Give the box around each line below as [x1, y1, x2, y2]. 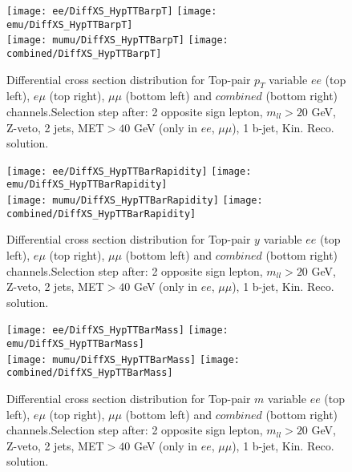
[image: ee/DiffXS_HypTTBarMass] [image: [6, 325, 229, 337]
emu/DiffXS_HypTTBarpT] [6, 18, 133, 30]
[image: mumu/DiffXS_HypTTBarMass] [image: [6, 353, 241, 365]
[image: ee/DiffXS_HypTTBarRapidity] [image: [6, 165, 252, 177]
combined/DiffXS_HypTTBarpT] [6, 47, 162, 59]
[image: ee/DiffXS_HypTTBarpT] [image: [6, 6, 217, 17]
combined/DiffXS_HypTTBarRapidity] [6, 208, 196, 220]
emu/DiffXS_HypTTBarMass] [6, 338, 144, 350]
